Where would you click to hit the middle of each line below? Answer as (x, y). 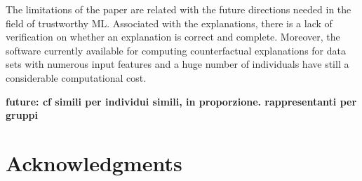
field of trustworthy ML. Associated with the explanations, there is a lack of (169, 23)
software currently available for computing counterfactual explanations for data (176, 50)
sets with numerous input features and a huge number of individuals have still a (177, 64)
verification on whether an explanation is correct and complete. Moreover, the (173, 37)
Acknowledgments (94, 162)
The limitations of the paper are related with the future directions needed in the (179, 9)
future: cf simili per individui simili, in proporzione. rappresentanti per (181, 101)
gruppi (22, 115)
